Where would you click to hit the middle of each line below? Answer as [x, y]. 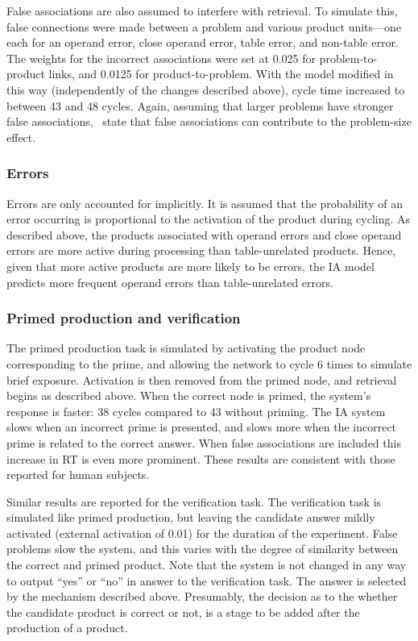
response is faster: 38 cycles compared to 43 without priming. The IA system [196, 411]
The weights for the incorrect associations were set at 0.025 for [161, 58]
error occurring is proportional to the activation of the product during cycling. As [209, 219]
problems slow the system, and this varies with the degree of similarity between [203, 549]
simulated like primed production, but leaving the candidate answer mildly [191, 517]
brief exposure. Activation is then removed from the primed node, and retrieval [202, 379]
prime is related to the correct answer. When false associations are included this [204, 442]
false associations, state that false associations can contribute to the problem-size [209, 121]
